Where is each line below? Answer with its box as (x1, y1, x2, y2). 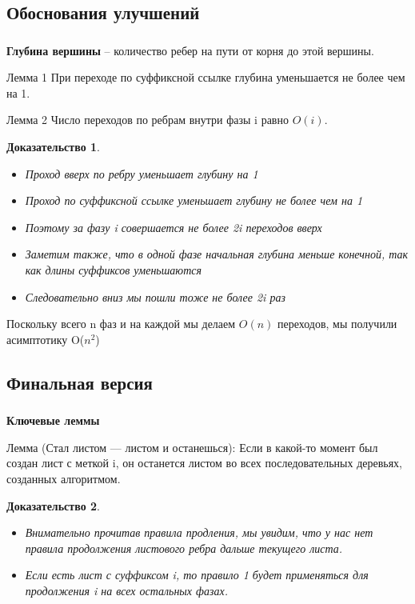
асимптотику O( (6, 330, 85, 347)
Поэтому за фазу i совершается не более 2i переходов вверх (25, 218, 322, 235)
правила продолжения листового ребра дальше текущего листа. (25, 539, 343, 556)
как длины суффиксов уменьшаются (25, 262, 202, 278)
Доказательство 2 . (6, 497, 100, 514)
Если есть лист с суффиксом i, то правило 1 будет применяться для (25, 566, 369, 583)
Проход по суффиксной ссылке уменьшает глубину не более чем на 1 (25, 192, 363, 209)
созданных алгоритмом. (6, 470, 121, 486)
